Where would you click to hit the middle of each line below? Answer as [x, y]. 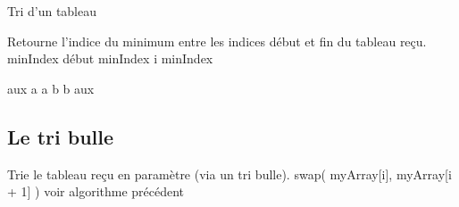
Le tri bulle [61, 136]
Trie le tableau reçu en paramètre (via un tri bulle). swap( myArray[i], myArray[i [229, 174]
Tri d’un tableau [52, 11]
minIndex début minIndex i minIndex [110, 58]
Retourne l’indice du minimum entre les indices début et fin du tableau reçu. [217, 41]
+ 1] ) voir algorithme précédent [96, 191]
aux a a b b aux [51, 88]
